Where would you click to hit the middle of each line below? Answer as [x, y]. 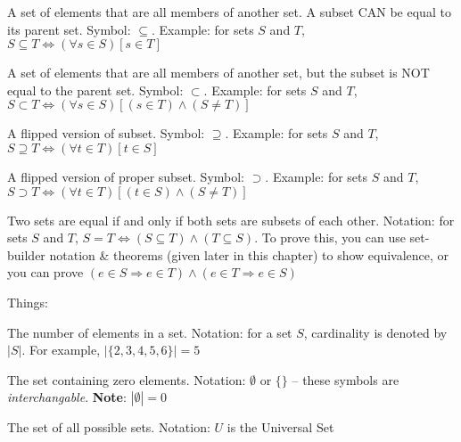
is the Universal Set [280, 427]
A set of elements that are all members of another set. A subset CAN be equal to [229, 12]
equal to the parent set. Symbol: [95, 90]
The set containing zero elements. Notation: [127, 379]
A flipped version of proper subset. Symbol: [126, 176]
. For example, [61, 350]
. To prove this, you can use [330, 237]
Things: [28, 302]
